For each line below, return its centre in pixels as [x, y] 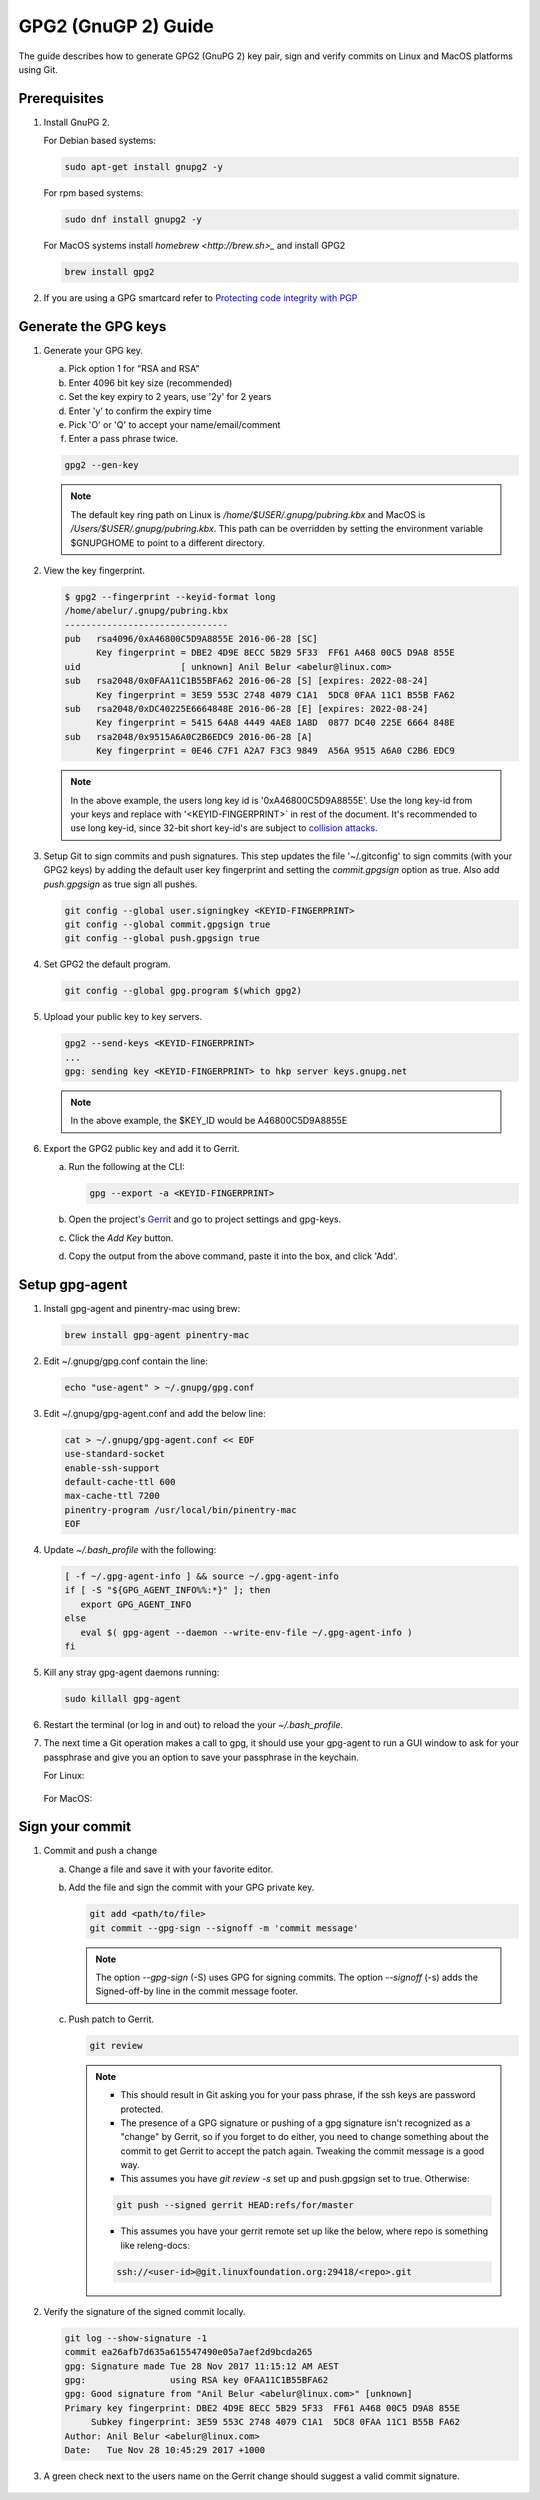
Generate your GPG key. [93, 351]
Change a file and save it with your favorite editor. [171, 1869]
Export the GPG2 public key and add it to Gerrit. [141, 1148]
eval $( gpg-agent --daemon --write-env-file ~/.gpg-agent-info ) [246, 1632]
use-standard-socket [114, 1454]
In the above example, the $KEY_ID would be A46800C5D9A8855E [209, 1121]
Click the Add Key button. [121, 1237]
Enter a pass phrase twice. [123, 439]
